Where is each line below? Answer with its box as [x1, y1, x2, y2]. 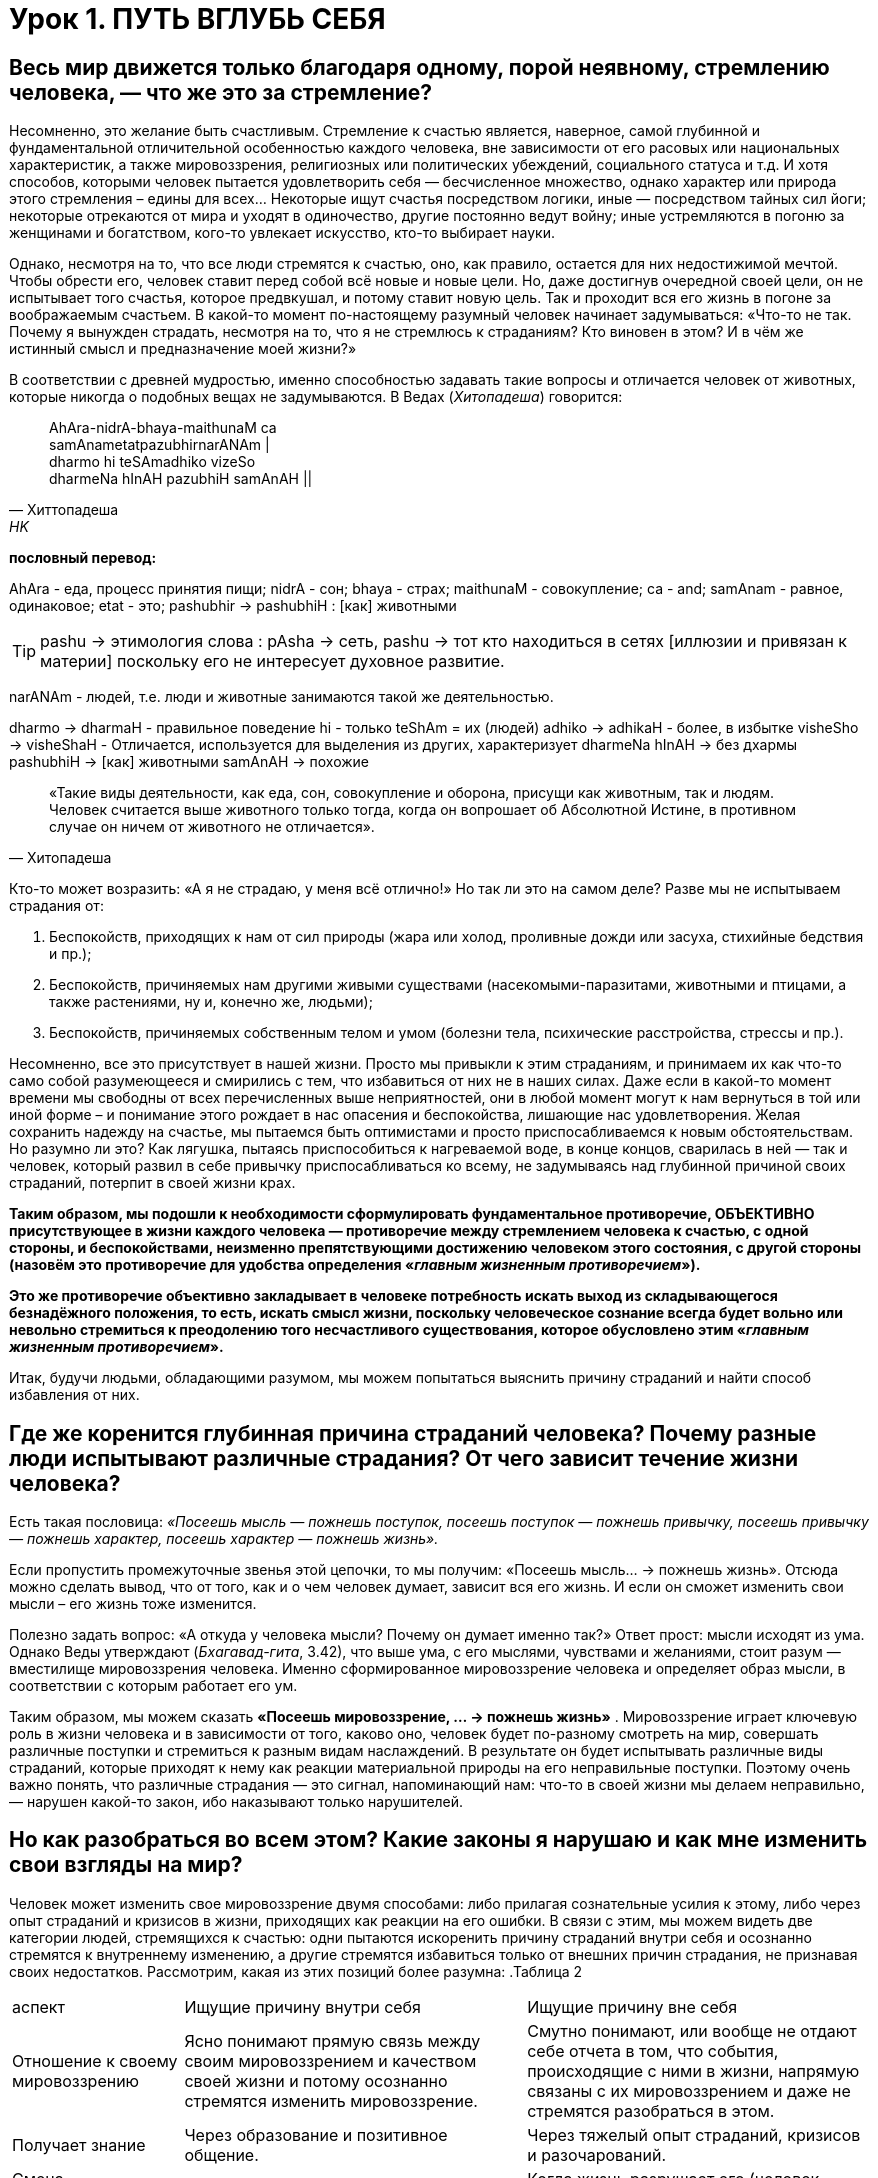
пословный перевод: [9, 549, 157, 567]
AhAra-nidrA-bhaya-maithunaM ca [49, 419, 277, 437]
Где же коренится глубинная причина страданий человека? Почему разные [9, 1420, 817, 1446]
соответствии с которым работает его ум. [9, 1677, 298, 1695]
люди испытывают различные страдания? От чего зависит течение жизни [9, 1445, 798, 1471]
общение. [184, 2144, 259, 2165]
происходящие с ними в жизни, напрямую [527, 2060, 860, 2081]
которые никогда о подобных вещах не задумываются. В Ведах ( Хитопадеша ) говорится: [9, 388, 623, 406]
